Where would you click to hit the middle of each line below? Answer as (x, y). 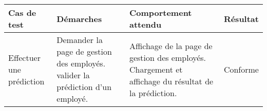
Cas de (22, 13)
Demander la (80, 40)
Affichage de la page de (171, 46)
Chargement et (156, 69)
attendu (145, 24)
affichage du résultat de (171, 81)
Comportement (160, 13)
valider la (73, 75)
